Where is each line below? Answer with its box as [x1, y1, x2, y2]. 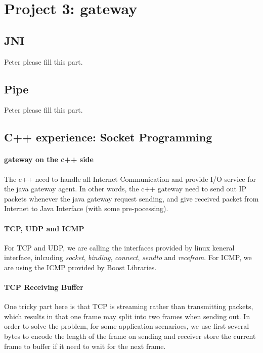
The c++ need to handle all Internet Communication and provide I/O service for [4, 173, 256, 184]
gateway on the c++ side [4, 154, 94, 165]
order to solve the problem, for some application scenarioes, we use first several [4, 321, 249, 331]
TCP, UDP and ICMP [4, 223, 84, 233]
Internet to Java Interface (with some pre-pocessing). [4, 203, 168, 214]
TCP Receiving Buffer [4, 282, 83, 292]
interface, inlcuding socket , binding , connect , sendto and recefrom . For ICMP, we [4, 252, 252, 263]
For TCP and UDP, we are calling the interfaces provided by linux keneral [4, 242, 235, 253]
